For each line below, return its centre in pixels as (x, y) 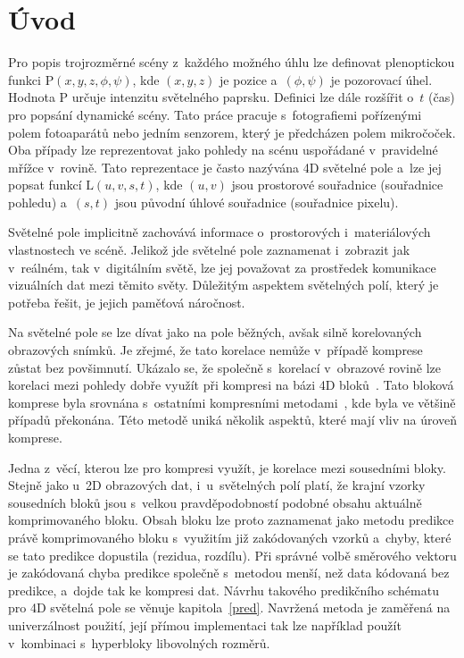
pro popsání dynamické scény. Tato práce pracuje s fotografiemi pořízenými (215, 114)
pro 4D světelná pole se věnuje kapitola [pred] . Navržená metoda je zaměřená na (229, 607)
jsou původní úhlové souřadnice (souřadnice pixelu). (257, 202)
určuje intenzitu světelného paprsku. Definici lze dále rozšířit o (243, 97)
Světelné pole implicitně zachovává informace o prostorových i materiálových (220, 232)
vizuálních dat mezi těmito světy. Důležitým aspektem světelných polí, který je (224, 285)
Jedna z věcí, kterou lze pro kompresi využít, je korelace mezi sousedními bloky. (227, 467)
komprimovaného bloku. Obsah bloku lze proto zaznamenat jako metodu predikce (231, 520)
